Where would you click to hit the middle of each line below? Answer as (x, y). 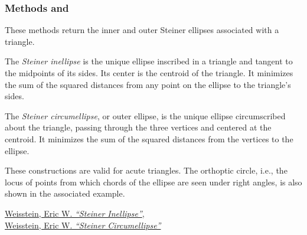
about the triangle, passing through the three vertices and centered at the (138, 127)
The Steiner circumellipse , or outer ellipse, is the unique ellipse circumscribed (145, 115)
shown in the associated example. (65, 193)
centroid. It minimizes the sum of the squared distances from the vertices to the (149, 138)
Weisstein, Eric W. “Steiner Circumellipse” (83, 225)
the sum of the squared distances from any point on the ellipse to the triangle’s (148, 84)
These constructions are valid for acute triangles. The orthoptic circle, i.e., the (146, 170)
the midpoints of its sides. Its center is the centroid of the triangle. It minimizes (149, 73)
